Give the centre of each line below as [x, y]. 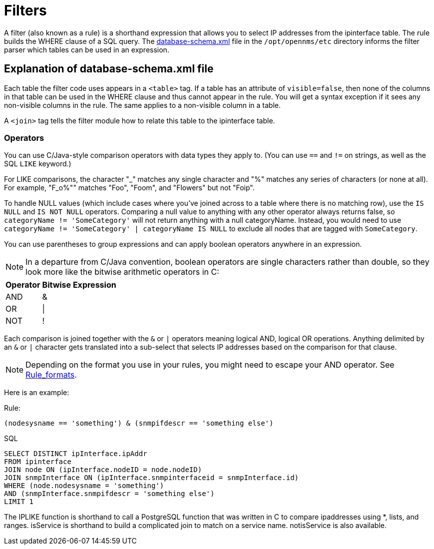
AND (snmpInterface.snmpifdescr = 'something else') [109, 494]
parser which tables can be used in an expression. [87, 49]
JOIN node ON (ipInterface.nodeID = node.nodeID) [103, 470]
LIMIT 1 [19, 502]
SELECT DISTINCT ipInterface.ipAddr [76, 454]
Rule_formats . [51, 375]
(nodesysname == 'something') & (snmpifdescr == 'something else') [139, 423]
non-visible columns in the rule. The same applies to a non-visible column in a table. [142, 105]
